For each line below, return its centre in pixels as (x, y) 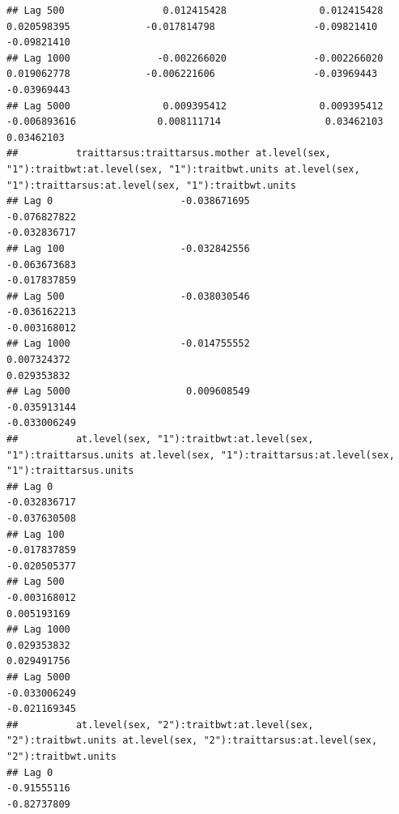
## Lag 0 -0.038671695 (128, 201)
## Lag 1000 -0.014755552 (128, 344)
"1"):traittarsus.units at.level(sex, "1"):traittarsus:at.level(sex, (201, 455)
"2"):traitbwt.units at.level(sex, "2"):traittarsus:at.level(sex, (192, 741)
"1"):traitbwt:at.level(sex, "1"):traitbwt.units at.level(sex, (183, 169)
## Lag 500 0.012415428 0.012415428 (195, 11)
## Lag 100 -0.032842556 (128, 248)
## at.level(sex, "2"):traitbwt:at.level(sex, (160, 725)
